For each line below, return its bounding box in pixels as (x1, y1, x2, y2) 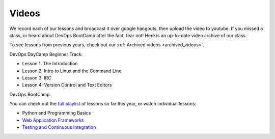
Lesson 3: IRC (22, 74, 52, 81)
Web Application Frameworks (22, 117, 84, 123)
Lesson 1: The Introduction (22, 61, 78, 67)
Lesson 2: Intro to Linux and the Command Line (22, 68, 122, 74)
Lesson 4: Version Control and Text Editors (22, 82, 112, 88)
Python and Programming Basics (22, 110, 91, 116)
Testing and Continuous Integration (22, 124, 96, 130)
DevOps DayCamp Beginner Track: (9, 51, 83, 57)
